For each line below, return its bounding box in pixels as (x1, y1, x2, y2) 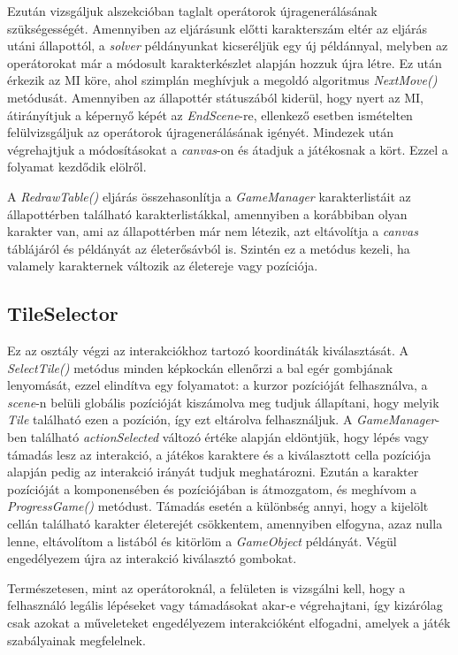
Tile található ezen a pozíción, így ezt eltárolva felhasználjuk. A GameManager (7, 410, 436, 429)
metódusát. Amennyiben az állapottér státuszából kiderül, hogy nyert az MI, (7, 88, 424, 106)
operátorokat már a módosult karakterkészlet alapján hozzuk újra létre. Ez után (7, 53, 442, 72)
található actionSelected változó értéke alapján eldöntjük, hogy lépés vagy (30, 428, 429, 446)
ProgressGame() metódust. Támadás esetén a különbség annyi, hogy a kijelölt (7, 497, 429, 515)
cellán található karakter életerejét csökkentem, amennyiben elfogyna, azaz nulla (7, 514, 443, 533)
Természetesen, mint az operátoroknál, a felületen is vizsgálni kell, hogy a (7, 578, 406, 597)
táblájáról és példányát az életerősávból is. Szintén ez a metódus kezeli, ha (7, 239, 410, 257)
